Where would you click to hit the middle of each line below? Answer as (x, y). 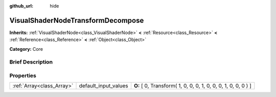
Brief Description (31, 62)
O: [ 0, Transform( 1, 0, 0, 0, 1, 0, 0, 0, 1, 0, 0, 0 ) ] (192, 86)
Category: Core (26, 49)
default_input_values (104, 86)
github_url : (21, 6)
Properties (23, 76)
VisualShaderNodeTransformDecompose (77, 20)
